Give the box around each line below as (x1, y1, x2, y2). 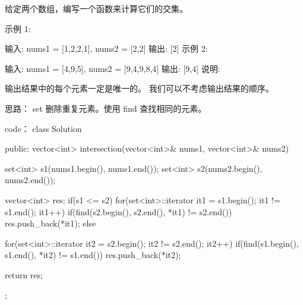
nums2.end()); (5, 174, 56, 186)
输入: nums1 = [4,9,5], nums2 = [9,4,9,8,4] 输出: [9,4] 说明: (5, 62, 220, 74)
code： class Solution (5, 122, 82, 134)
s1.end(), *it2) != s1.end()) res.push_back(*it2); (5, 249, 181, 261)
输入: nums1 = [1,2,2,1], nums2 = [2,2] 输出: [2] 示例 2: (5, 42, 208, 55)
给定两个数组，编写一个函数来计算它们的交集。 (5, 2, 188, 14)
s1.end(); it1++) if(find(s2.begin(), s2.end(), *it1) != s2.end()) (5, 205, 232, 218)
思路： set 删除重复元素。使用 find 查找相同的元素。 (5, 102, 207, 114)
